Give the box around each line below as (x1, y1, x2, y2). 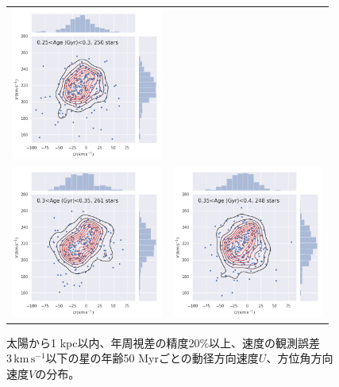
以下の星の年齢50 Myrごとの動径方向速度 (45, 350, 259, 366)
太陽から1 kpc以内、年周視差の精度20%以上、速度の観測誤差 (6, 334, 321, 350)
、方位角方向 (266, 350, 333, 366)
